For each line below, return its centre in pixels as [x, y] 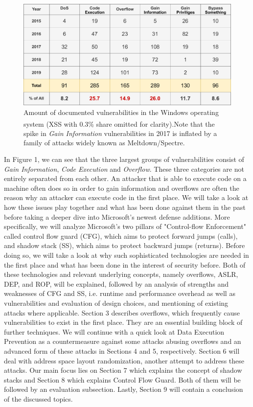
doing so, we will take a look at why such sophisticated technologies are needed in [126, 255]
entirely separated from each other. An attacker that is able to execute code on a [125, 178]
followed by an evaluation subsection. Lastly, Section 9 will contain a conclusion [124, 389]
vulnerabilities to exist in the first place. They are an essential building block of [123, 322]
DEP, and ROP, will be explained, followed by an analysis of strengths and [116, 283]
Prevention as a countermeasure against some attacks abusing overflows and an [123, 341]
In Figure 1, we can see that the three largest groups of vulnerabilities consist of [124, 159]
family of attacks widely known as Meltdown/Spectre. [104, 143]
